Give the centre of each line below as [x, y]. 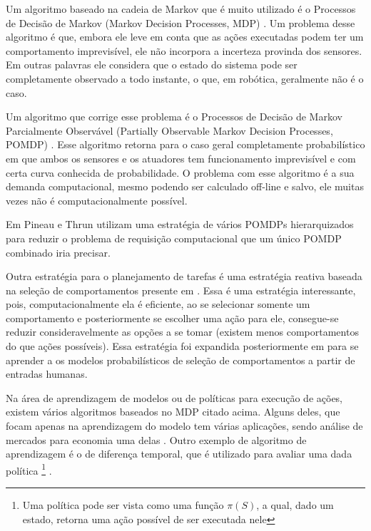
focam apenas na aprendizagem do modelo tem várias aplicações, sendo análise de [184, 426]
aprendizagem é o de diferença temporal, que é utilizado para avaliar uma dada [179, 454]
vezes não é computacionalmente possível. [97, 200]
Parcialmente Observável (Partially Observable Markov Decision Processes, [169, 130]
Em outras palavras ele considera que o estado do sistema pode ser [152, 65]
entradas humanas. [47, 374]
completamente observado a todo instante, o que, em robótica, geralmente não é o [185, 78]
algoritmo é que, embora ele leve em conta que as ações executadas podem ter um [185, 37]
